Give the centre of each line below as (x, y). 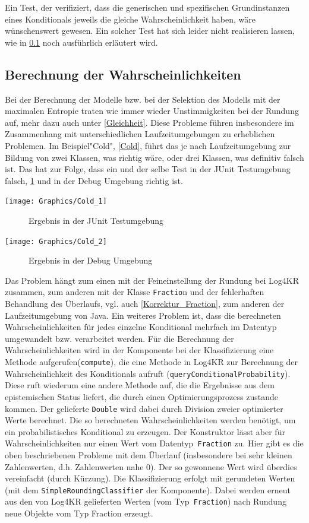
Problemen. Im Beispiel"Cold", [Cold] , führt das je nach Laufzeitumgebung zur (148, 145)
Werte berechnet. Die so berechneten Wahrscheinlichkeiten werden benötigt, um (150, 420)
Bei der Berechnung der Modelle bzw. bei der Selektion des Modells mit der (143, 99)
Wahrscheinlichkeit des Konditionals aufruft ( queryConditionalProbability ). (148, 373)
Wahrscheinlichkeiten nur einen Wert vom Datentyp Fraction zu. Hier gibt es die (154, 443)
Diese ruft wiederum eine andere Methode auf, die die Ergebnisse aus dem (140, 385)
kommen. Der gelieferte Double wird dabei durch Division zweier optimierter (144, 408)
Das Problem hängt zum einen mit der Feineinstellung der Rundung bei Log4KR (152, 280)
